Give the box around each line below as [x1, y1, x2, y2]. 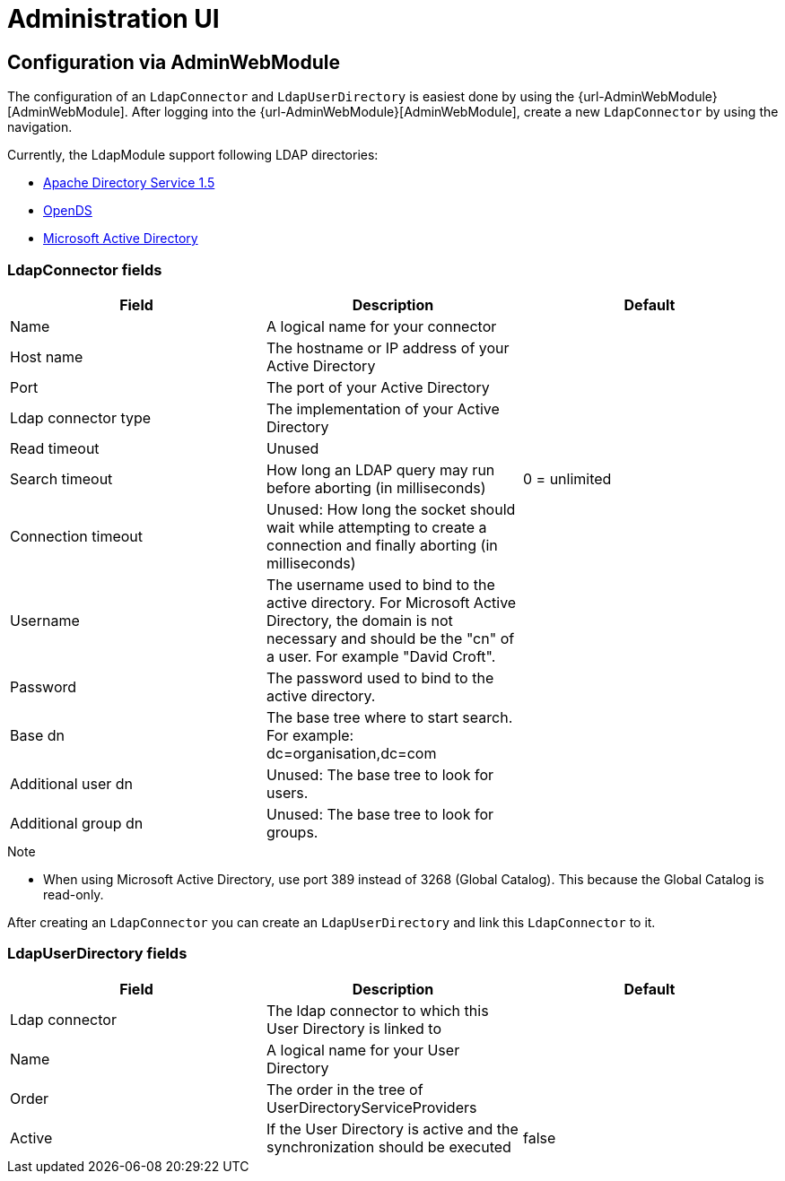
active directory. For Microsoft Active [266, 593, 517, 612]
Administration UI [7, 4, 220, 34]
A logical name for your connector [266, 317, 497, 335]
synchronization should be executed [266, 1137, 511, 1156]
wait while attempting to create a [266, 517, 487, 536]
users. [266, 783, 309, 802]
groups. [266, 822, 318, 841]
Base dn [10, 725, 65, 744]
